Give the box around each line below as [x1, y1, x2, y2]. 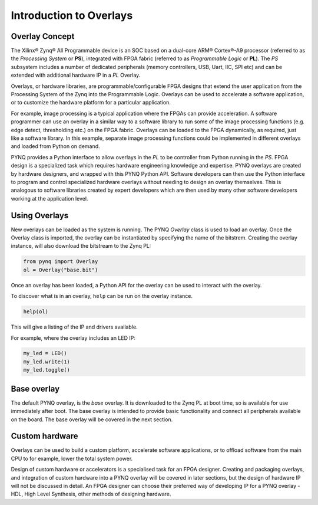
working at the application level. [11, 195, 88, 202]
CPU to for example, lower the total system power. [11, 455, 133, 462]
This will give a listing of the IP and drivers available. [11, 323, 138, 330]
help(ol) [23, 309, 49, 315]
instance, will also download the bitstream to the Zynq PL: [11, 242, 151, 250]
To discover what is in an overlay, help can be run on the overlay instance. [11, 293, 193, 300]
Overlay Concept [11, 31, 75, 41]
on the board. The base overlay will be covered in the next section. [11, 416, 173, 423]
